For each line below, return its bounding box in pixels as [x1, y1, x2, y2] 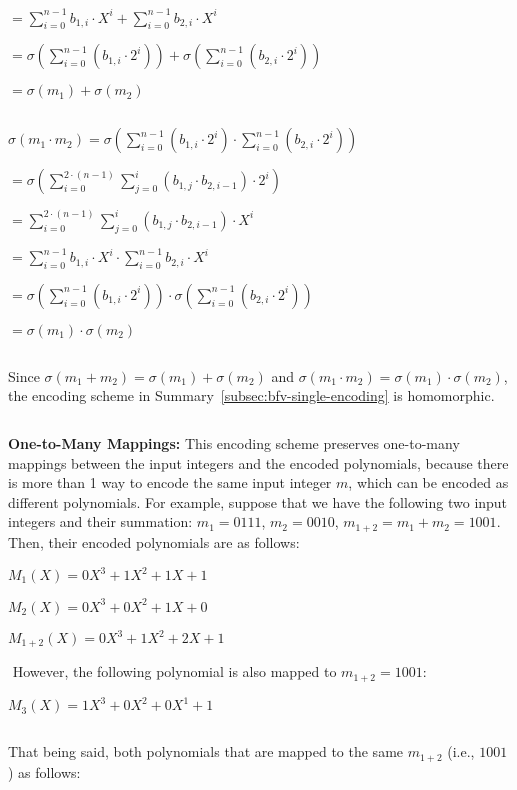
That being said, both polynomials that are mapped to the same [8, 741, 404, 762]
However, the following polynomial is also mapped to [12, 661, 337, 682]
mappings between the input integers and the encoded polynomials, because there [8, 452, 509, 473]
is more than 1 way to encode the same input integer [8, 472, 332, 493]
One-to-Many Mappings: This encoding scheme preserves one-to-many [8, 433, 460, 454]
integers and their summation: [8, 511, 193, 532]
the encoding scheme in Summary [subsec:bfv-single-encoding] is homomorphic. [8, 385, 495, 406]
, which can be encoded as [348, 472, 509, 493]
